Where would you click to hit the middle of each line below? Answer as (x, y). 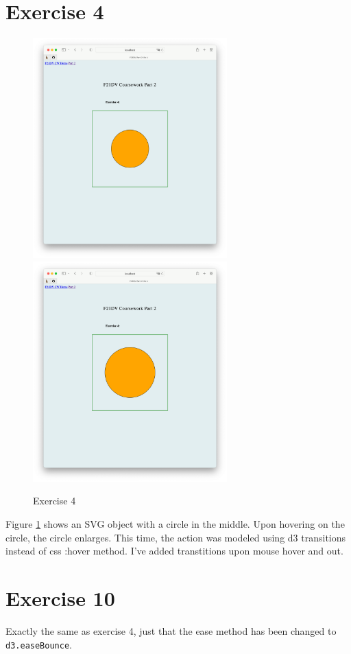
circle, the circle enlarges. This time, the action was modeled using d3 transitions (176, 537)
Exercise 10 (60, 598)
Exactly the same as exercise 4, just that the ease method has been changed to (171, 630)
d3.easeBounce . (39, 644)
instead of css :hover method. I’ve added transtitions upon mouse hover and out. (174, 551)
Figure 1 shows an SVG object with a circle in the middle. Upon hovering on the (175, 524)
